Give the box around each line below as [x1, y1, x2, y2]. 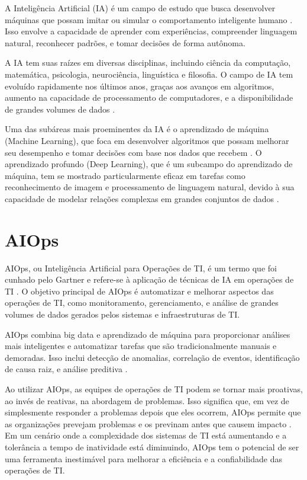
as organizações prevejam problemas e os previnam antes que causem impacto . [5, 417, 292, 430]
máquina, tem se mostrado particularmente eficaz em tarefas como [5, 169, 245, 181]
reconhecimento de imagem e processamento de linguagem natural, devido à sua [5, 181, 295, 193]
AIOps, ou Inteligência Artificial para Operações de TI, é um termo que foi [5, 261, 277, 274]
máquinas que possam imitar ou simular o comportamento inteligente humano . [5, 13, 293, 25]
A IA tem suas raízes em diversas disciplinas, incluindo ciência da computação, [5, 56, 291, 69]
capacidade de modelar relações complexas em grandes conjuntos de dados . [5, 192, 279, 204]
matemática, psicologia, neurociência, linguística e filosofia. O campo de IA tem [5, 68, 293, 80]
